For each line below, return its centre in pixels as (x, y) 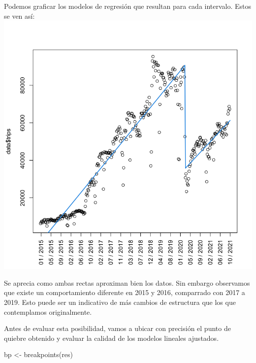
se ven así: (19, 16)
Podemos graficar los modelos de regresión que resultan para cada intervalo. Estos (128, 6)
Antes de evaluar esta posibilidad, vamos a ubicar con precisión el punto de (117, 328)
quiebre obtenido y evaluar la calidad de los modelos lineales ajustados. (112, 338)
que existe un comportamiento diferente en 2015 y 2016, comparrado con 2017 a (125, 292)
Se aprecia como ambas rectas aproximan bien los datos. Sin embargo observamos (127, 282)
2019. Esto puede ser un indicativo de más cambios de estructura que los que (120, 302)
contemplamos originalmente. (48, 312)
